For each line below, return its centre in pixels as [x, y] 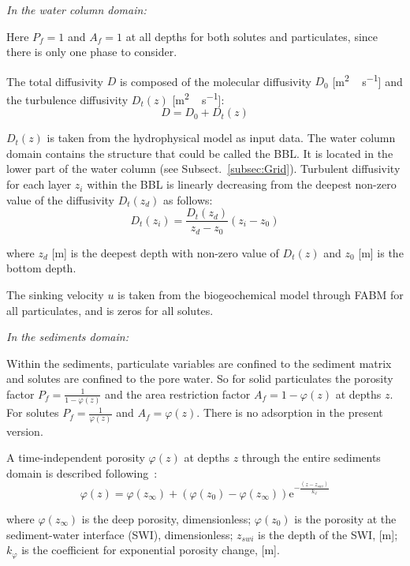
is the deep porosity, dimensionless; [166, 518]
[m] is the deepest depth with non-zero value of [165, 252]
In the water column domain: [76, 9]
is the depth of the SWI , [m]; [328, 534]
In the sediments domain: [67, 337]
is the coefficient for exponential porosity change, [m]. [151, 550]
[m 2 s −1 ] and [367, 80]
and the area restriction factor [178, 394]
